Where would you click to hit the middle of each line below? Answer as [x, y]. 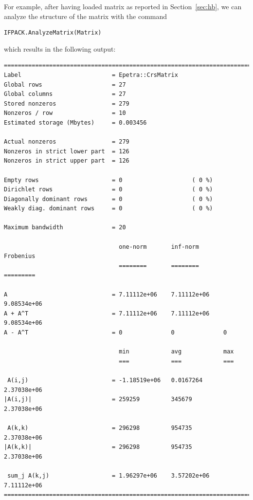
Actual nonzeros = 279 [67, 142]
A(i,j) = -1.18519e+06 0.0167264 [105, 380]
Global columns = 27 [65, 94]
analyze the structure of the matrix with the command [86, 16]
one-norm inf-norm [159, 247]
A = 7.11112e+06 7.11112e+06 [107, 294]
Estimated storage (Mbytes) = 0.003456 [75, 122]
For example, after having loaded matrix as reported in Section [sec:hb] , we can [123, 6]
